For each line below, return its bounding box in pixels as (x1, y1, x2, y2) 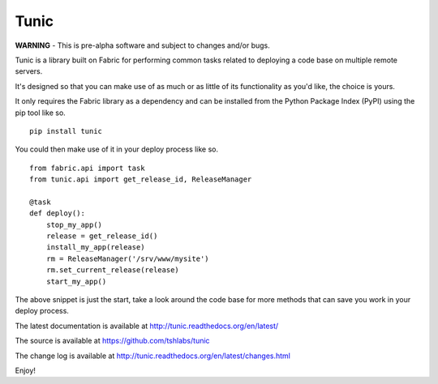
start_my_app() (45, 276, 107, 286)
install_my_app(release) (45, 243, 145, 252)
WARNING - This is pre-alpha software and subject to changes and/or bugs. (15, 41, 271, 50)
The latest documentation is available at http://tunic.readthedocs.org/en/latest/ (15, 321, 279, 331)
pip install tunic (29, 126, 103, 135)
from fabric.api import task (29, 163, 145, 173)
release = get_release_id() (45, 232, 158, 241)
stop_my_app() (45, 220, 103, 229)
